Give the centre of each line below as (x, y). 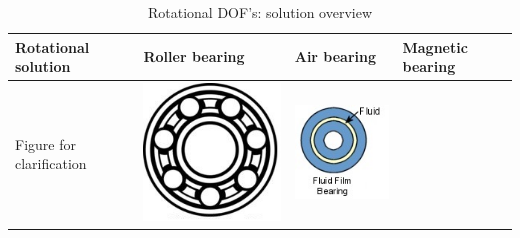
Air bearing (335, 56)
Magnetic (435, 46)
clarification (51, 163)
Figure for (45, 143)
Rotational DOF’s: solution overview (259, 12)
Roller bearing (194, 56)
